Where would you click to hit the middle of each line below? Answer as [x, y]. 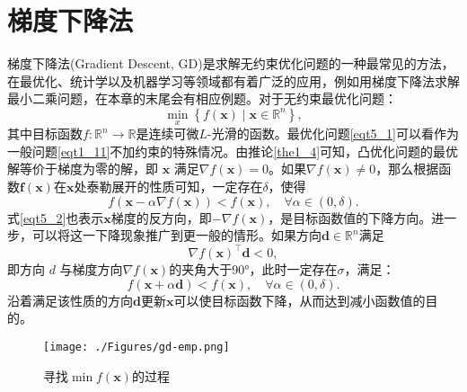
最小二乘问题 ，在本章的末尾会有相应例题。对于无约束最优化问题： [202, 98]
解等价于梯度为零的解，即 [83, 169]
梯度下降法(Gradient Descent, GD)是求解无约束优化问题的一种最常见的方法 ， [231, 63]
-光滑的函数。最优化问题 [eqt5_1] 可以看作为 [333, 134]
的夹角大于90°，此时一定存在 [253, 269]
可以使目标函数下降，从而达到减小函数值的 [300, 300]
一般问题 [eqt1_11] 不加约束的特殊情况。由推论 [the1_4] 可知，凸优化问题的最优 [233, 151]
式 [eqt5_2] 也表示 [56, 217]
